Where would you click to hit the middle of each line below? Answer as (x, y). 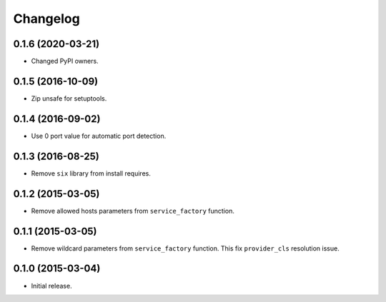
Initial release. (51, 286)
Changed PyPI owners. (65, 61)
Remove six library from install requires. (91, 173)
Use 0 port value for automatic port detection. (99, 136)
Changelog (46, 19)
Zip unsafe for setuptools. (69, 98)
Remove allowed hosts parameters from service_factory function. (133, 211)
